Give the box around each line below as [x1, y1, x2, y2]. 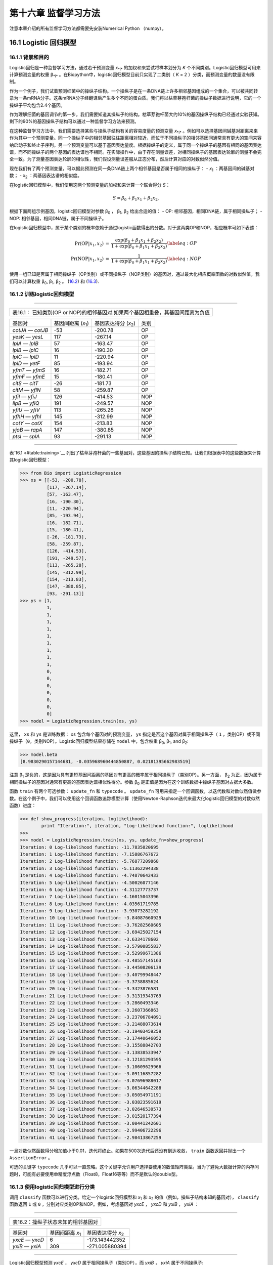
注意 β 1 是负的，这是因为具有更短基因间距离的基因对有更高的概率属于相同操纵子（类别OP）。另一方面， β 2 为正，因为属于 [9, 772, 262, 779]
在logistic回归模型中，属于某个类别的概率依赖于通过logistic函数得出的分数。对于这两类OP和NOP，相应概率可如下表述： [9, 225, 259, 231]
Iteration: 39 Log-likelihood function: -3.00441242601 [20, 1120, 162, 1126]
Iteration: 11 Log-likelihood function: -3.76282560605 [20, 922, 162, 928]
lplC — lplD [12, 353, 39, 360]
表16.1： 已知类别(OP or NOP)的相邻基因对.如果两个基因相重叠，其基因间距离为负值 [12, 309, 210, 316]
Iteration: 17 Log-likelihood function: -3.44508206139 [20, 964, 162, 971]
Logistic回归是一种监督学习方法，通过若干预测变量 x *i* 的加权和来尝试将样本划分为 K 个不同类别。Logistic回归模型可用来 [9, 64, 261, 72]
